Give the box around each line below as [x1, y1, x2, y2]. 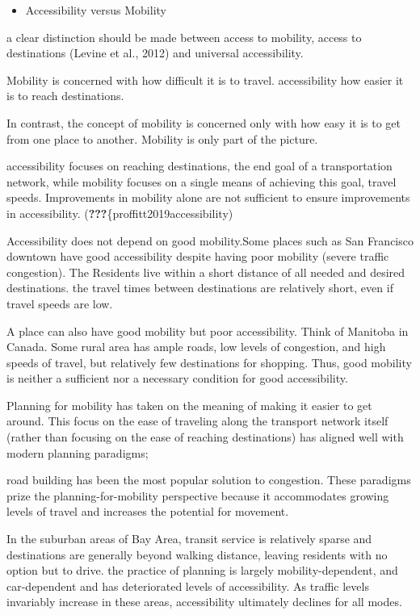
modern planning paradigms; [6, 444, 149, 461]
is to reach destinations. [6, 87, 124, 104]
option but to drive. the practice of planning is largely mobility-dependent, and [6, 562, 398, 579]
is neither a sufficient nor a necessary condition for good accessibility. [6, 370, 348, 387]
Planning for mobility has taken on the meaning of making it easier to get [6, 396, 372, 413]
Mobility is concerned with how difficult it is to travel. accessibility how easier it [6, 71, 404, 88]
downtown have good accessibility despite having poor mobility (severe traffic [6, 248, 389, 265]
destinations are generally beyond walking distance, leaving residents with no [6, 546, 388, 563]
